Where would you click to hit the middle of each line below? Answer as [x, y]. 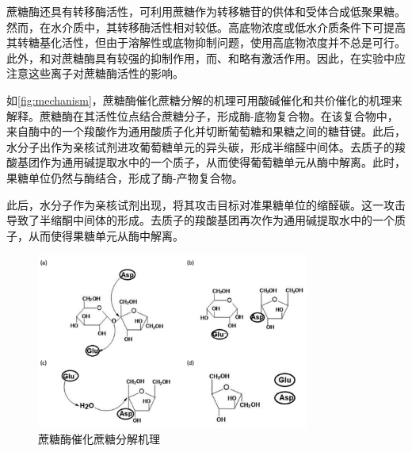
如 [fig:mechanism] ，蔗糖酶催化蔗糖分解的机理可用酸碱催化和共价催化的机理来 [204, 100]
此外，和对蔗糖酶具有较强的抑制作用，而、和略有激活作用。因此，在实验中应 [206, 57]
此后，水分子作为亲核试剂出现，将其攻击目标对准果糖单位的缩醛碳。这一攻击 [206, 204]
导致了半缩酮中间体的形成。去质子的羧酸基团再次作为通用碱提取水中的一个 [200, 220]
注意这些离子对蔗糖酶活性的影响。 [95, 73]
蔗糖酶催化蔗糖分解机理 [99, 439]
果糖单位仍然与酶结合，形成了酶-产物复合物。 [125, 177]
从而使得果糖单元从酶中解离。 [106, 235]
